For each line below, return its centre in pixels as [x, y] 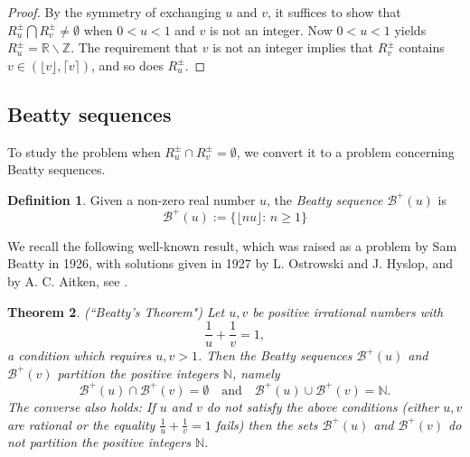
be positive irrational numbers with [348, 311]
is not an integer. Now [271, 29]
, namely [256, 373]
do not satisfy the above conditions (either [323, 406]
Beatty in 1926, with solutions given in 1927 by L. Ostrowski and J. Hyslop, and [230, 263]
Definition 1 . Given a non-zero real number [132, 199]
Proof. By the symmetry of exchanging [114, 12]
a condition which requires [80, 355]
